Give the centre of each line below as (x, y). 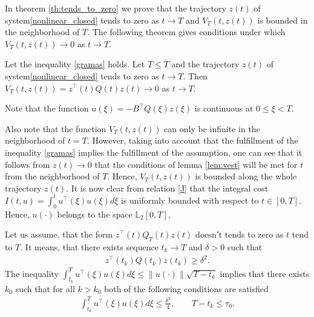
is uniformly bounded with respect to (190, 200)
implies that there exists (265, 273)
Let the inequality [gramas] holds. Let (75, 64)
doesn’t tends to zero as (240, 234)
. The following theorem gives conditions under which (186, 32)
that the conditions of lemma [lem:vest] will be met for (196, 164)
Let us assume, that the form (59, 234)
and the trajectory (205, 64)
